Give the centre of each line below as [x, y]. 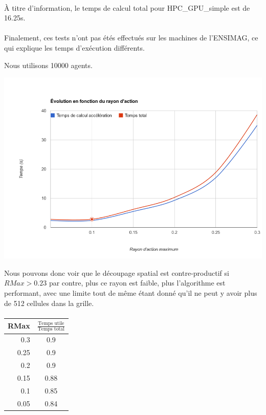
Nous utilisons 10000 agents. [48, 65]
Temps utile [51, 323]
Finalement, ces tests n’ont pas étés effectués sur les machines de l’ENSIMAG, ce [131, 38]
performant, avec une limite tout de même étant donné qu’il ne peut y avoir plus [131, 292]
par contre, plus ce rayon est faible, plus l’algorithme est [137, 283]
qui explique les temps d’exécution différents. [74, 47]
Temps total [51, 329]
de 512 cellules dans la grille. [49, 303]
